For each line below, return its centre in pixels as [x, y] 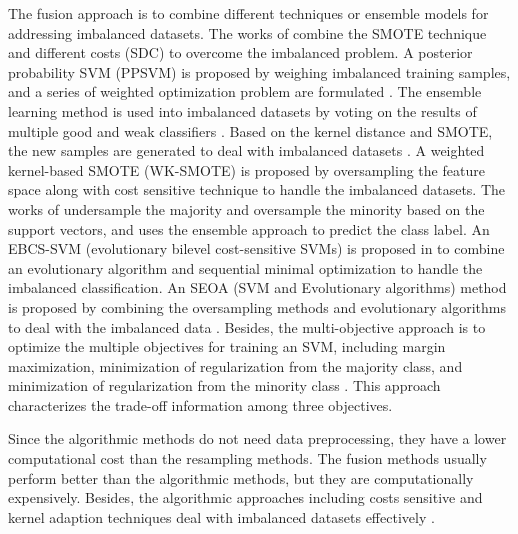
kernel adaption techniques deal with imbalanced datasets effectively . [221, 516]
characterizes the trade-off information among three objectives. [200, 404]
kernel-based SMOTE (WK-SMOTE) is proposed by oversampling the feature [246, 169]
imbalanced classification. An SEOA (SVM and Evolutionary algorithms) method [257, 287]
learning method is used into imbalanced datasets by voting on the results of [242, 110]
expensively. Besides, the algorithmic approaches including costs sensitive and [245, 497]
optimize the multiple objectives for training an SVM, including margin [227, 346]
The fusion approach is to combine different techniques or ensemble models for [248, 13]
